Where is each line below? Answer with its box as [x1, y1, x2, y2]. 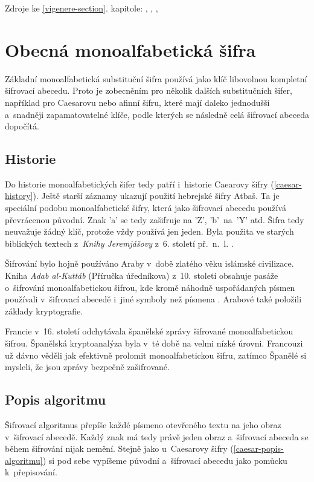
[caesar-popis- [233, 442, 284, 455]
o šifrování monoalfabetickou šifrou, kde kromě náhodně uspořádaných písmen [5, 281, 295, 293]
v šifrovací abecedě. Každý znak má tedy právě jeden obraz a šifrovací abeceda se [5, 430, 309, 443]
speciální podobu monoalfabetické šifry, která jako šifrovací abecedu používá [5, 201, 286, 214]
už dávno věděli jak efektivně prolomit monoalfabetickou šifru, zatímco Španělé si [5, 348, 307, 361]
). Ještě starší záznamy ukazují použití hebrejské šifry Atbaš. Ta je [33, 189, 280, 202]
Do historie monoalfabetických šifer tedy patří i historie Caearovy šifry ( [5, 177, 274, 190]
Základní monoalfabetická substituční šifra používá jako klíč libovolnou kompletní [5, 72, 307, 85]
